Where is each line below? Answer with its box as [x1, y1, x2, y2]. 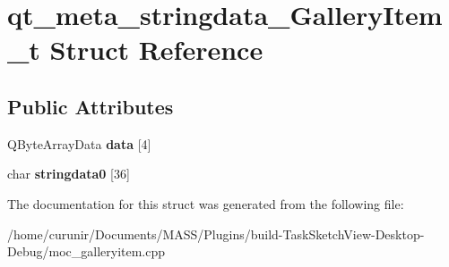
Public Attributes [7, 92, 174, 120]
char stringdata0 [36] [7, 164, 130, 183]
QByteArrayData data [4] [7, 134, 151, 153]
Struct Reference [49, 31, 263, 68]
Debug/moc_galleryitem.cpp [7, 242, 166, 261]
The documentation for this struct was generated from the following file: [7, 194, 404, 213]
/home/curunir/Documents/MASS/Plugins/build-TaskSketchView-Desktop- [7, 224, 425, 243]
